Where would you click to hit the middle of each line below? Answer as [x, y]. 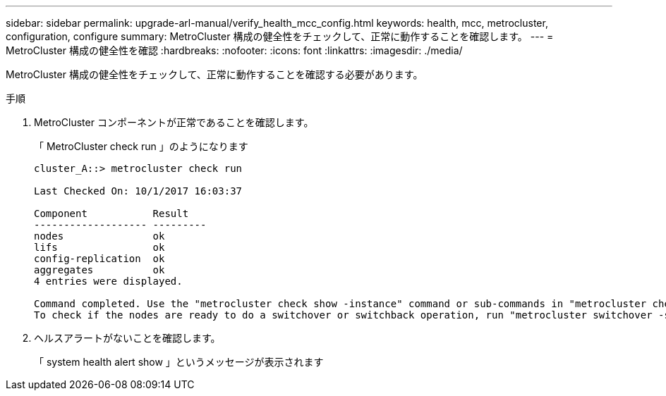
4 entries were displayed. [108, 281]
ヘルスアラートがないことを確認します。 [127, 338]
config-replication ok [99, 259]
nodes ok [99, 236]
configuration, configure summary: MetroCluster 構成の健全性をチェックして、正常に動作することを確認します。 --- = [280, 36]
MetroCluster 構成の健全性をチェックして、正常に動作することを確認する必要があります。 [214, 74]
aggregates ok [99, 270]
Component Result [111, 214]
